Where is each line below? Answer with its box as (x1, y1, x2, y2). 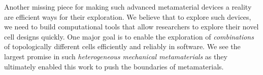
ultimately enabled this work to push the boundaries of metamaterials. (4, 61, 224, 71)
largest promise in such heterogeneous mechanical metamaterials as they (4, 51, 227, 61)
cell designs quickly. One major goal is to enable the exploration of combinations (4, 31, 254, 42)
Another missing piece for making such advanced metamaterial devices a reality (4, 2, 252, 12)
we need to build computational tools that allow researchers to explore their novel (4, 21, 259, 32)
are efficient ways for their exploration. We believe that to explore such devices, (4, 11, 251, 22)
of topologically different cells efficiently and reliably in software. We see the (4, 41, 241, 52)
